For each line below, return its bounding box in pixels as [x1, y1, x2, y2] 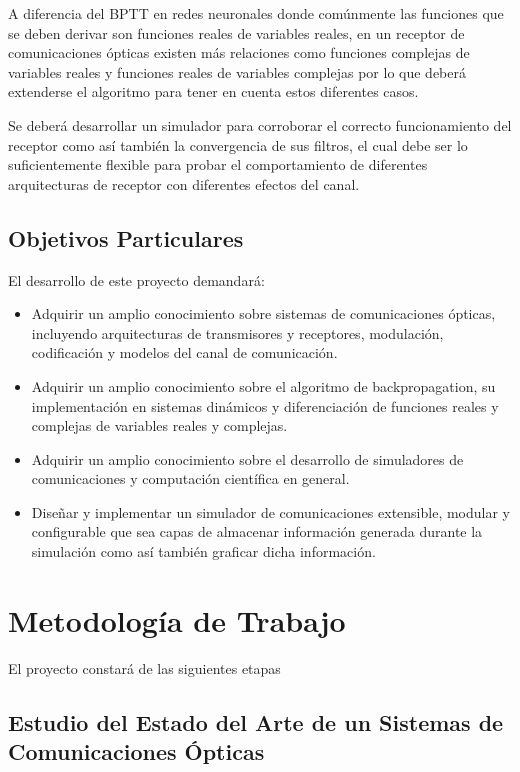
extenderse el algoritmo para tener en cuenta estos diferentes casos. [8, 81, 419, 102]
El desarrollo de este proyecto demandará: [8, 269, 265, 290]
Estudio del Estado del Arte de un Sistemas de [8, 706, 504, 737]
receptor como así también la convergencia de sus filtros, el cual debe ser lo [8, 134, 468, 155]
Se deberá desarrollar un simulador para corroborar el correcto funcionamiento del [8, 114, 512, 135]
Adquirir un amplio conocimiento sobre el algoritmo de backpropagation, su [31, 375, 496, 396]
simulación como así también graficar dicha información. [31, 541, 376, 562]
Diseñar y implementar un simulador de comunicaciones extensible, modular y [31, 501, 511, 522]
